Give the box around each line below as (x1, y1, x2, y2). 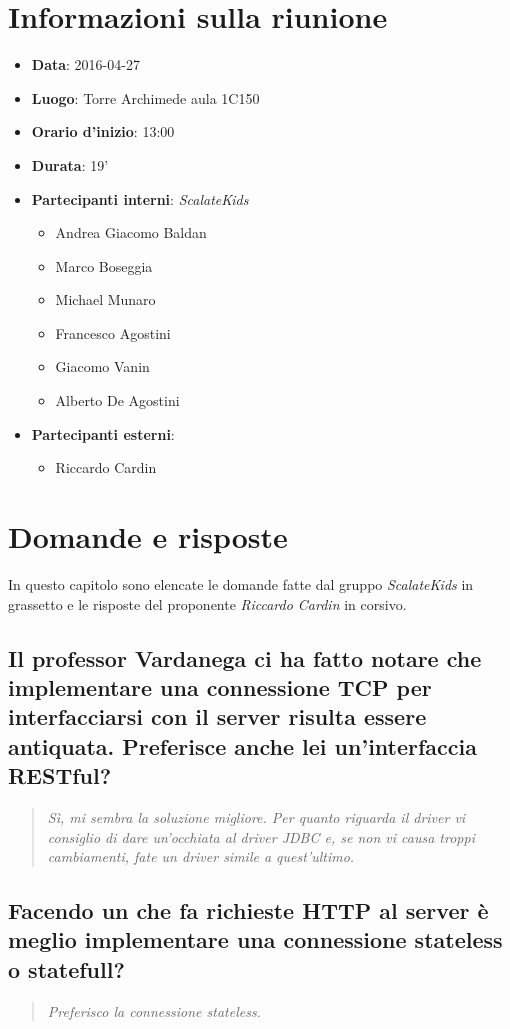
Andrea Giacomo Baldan (55, 222, 207, 243)
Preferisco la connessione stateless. (47, 1000, 261, 1021)
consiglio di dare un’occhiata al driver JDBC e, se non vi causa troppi (47, 826, 475, 847)
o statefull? (8, 953, 125, 984)
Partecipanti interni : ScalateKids (31, 188, 249, 209)
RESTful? (8, 760, 112, 791)
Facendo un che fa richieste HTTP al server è (8, 895, 489, 926)
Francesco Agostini (55, 322, 171, 343)
